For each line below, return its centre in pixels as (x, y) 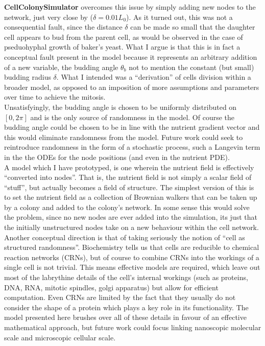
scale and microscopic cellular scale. (60, 337)
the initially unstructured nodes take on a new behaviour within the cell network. (131, 227)
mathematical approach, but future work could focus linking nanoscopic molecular (133, 327)
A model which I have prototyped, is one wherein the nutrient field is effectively (129, 167)
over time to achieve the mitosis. (55, 97)
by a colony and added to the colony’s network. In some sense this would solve (127, 207)
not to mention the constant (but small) (191, 67)
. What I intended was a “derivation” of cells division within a (154, 77)
